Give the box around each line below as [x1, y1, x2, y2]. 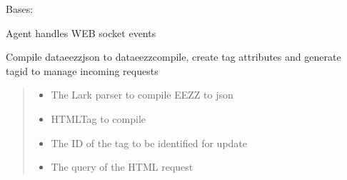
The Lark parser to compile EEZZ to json [51, 87, 233, 102]
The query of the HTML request [51, 159, 193, 174]
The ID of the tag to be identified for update [51, 135, 248, 150]
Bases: [6, 1, 34, 16]
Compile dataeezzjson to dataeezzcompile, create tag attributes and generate [6, 49, 341, 64]
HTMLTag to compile [51, 111, 146, 126]
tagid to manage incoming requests [6, 63, 159, 78]
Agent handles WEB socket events [6, 25, 156, 40]
